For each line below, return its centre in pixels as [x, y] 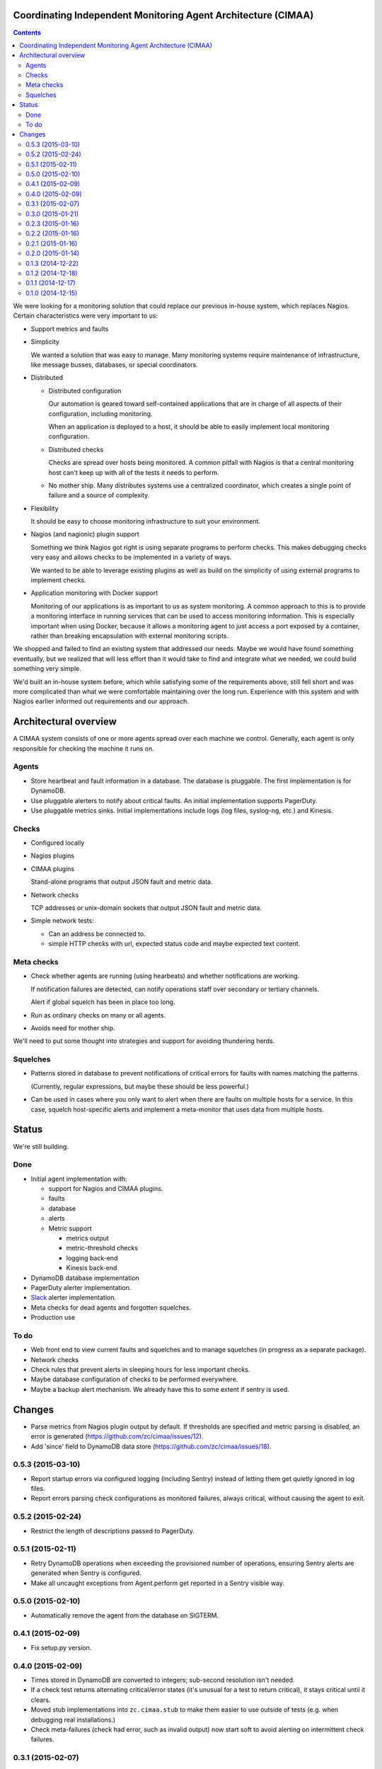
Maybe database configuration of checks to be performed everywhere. [134, 1379]
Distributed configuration [85, 391]
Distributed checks [76, 449]
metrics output [87, 1238]
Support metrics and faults [70, 328]
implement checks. [58, 580]
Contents [27, 33]
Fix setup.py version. [61, 1647]
